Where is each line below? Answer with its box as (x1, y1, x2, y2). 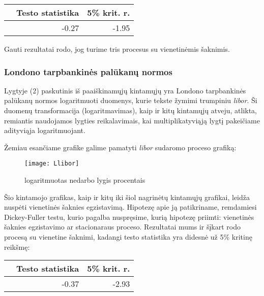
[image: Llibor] (24, 160, 79, 168)
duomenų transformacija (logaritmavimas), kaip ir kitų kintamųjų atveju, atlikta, (4, 105, 257, 115)
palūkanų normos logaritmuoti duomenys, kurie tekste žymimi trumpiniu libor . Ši (4, 95, 257, 106)
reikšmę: (4, 241, 30, 252)
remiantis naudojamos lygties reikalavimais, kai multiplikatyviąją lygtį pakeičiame (4, 115, 260, 125)
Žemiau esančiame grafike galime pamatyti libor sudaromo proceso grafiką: (4, 142, 237, 152)
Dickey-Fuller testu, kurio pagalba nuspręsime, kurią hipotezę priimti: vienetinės (4, 211, 254, 222)
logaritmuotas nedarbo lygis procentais (24, 175, 145, 185)
